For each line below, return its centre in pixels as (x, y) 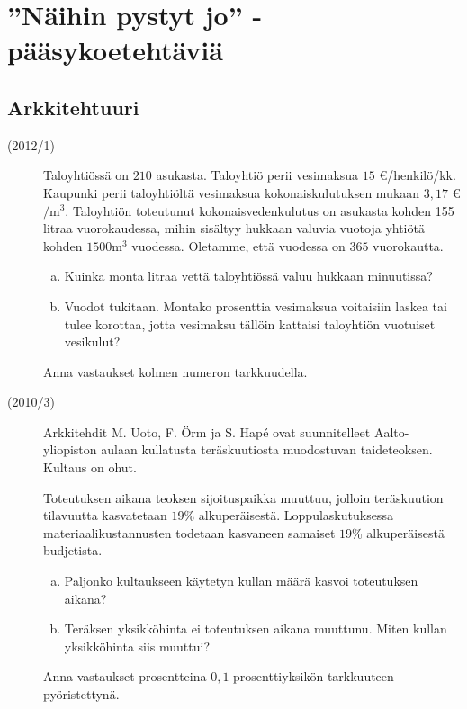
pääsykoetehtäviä (115, 50)
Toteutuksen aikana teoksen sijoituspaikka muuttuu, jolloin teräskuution (243, 497)
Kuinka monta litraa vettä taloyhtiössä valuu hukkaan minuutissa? (248, 276)
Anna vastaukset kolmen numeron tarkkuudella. (175, 371)
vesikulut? (92, 341)
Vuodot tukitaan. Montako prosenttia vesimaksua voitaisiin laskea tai (256, 305)
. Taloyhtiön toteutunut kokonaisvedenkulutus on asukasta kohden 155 (260, 210)
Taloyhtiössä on (86, 175)
